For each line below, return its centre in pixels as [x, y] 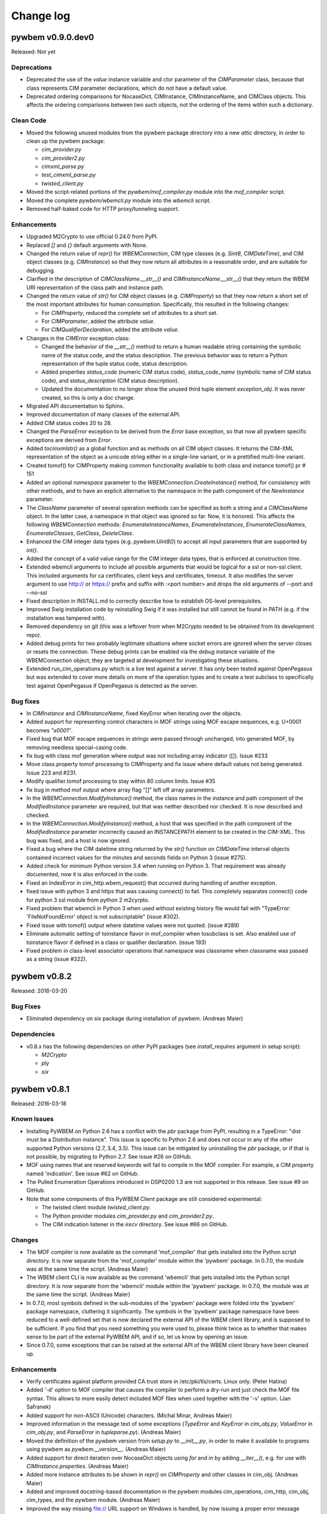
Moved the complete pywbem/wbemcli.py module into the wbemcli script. [119, 200]
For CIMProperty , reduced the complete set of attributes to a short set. [130, 312]
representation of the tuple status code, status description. [115, 364]
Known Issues [32, 1119]
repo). [34, 635]
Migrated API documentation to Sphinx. [75, 406]
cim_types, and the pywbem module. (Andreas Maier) [93, 1500]
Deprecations [31, 67]
